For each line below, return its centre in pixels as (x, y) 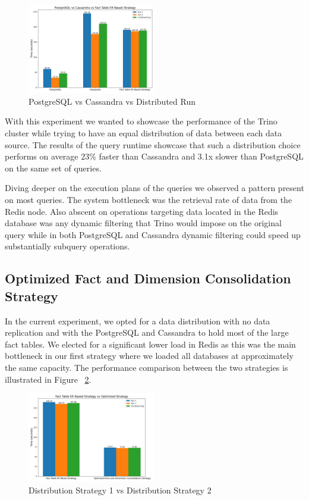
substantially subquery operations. (67, 246)
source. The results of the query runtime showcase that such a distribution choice (153, 144)
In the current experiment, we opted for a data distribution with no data (138, 321)
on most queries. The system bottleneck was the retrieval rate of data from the (149, 199)
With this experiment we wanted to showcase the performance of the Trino (141, 121)
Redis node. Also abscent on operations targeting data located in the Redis (142, 211)
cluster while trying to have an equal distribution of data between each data (144, 133)
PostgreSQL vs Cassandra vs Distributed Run (112, 101)
